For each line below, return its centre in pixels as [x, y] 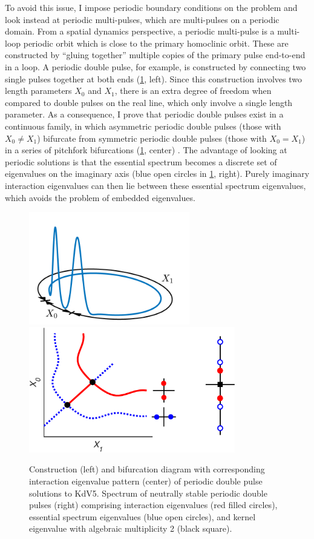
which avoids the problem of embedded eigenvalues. [100, 197]
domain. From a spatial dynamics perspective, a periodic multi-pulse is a [140, 31]
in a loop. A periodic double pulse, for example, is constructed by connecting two [155, 66]
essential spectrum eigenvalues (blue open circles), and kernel [142, 516]
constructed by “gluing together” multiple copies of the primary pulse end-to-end [155, 55]
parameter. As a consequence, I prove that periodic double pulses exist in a [144, 114]
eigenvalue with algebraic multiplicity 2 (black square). [131, 528]
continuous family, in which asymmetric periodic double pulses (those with [143, 126]
